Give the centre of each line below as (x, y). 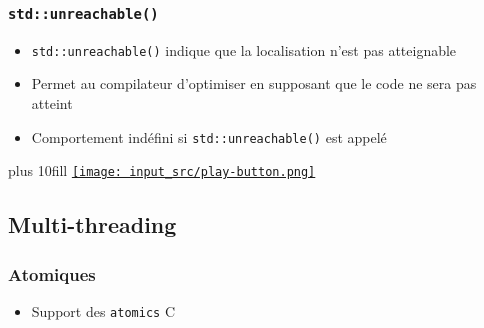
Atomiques (52, 273)
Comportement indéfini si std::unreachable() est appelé (209, 136)
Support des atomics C (103, 310)
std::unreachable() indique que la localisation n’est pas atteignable (244, 49)
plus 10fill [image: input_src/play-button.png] (162, 170)
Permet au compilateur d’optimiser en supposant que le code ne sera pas (254, 83)
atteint (52, 103)
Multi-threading (92, 224)
